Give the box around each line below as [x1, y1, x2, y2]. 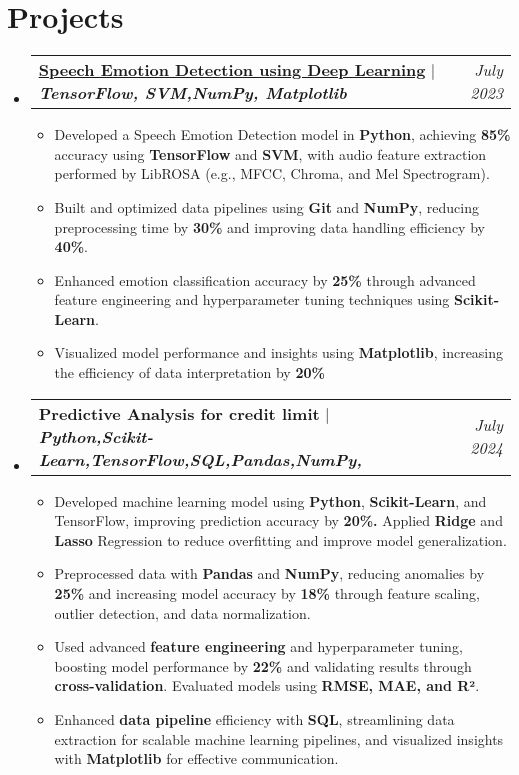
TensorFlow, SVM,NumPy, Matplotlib [38, 81, 347, 105]
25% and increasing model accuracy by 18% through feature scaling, [54, 583, 480, 604]
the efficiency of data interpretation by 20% [54, 362, 325, 383]
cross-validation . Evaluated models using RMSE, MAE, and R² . [54, 675, 480, 696]
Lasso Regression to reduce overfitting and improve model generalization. [54, 529, 507, 550]
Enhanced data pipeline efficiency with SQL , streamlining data [54, 709, 455, 729]
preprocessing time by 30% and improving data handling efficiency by [54, 216, 485, 237]
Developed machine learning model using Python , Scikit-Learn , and [54, 490, 487, 511]
